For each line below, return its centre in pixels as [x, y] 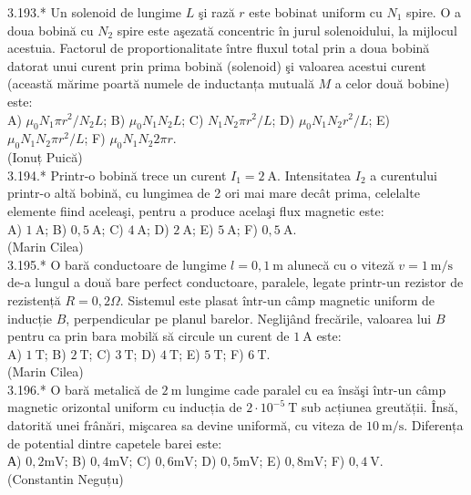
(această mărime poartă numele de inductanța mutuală [161, 83]
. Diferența [434, 425]
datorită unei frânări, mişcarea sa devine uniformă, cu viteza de [185, 425]
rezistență [34, 299]
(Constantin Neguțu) [66, 478]
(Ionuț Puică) [45, 157]
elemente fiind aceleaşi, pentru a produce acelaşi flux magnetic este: [196, 210]
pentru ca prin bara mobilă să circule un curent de [148, 336]
